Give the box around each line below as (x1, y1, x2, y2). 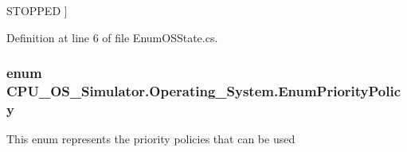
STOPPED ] (6, 2, 68, 18)
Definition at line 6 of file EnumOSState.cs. (6, 29, 218, 45)
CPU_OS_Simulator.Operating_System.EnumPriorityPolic (6, 81, 401, 101)
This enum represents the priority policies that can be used (6, 131, 295, 147)
